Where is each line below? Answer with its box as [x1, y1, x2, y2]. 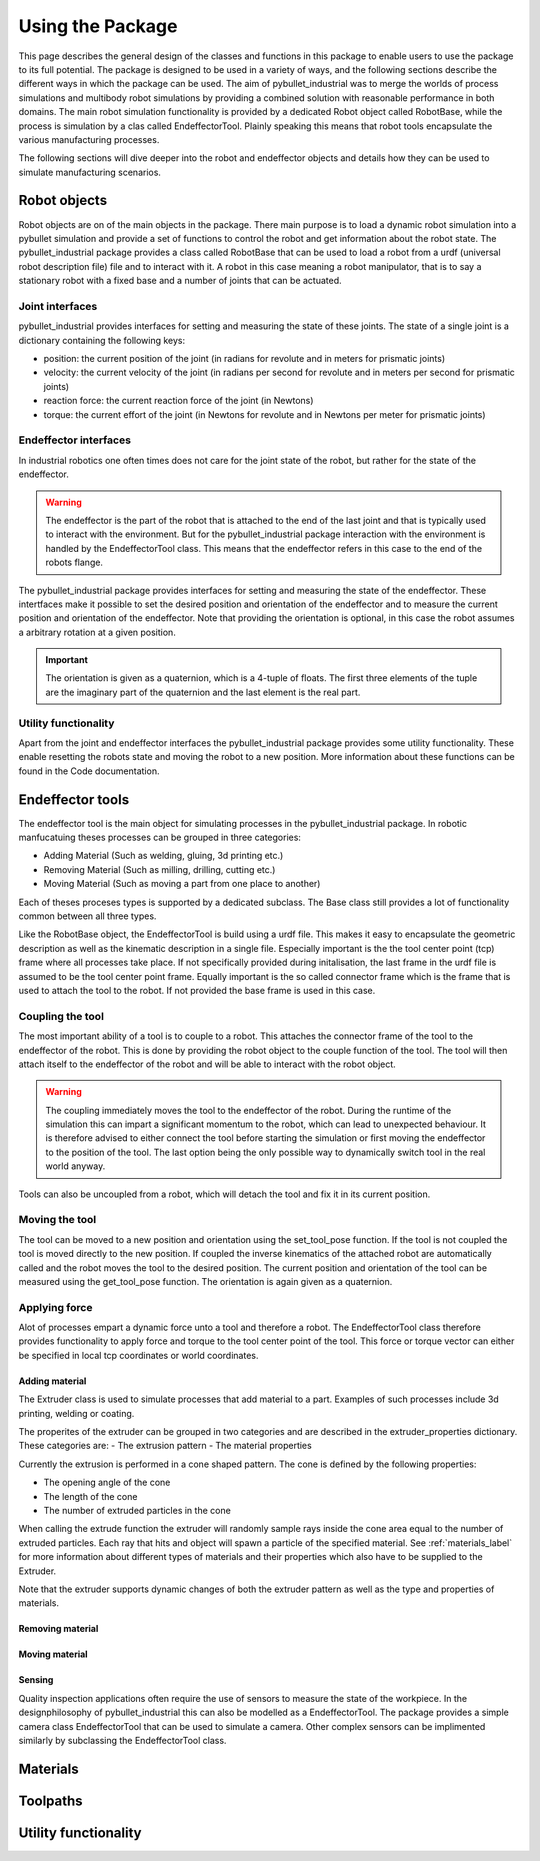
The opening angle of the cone [43, 1476, 171, 1489]
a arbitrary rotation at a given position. [18, 626, 177, 638]
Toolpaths [18, 1792, 84, 1809]
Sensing [18, 1674, 54, 1686]
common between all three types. [18, 910, 157, 922]
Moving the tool [18, 1213, 97, 1227]
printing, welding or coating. [18, 1407, 135, 1419]
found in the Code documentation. [18, 765, 160, 777]
